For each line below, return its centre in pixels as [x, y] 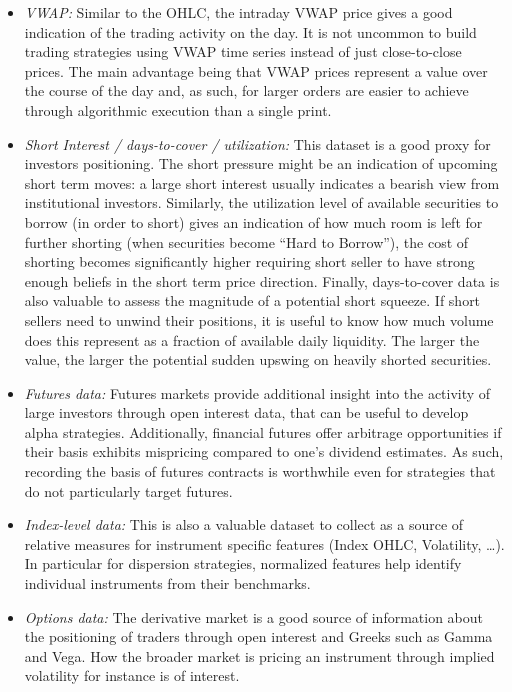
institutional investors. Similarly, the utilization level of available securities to [261, 202]
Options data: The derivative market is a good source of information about [254, 616]
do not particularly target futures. [128, 490]
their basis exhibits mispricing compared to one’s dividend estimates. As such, [264, 451]
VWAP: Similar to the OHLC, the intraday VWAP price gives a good [238, 12]
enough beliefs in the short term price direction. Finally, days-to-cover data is [262, 280]
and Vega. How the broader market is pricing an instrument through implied [259, 655]
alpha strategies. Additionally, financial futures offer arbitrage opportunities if [263, 431]
